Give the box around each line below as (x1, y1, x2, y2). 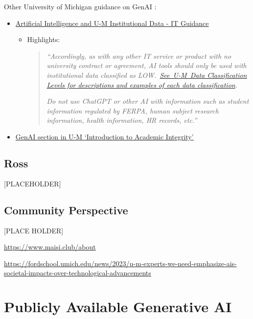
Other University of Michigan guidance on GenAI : (4, 1, 157, 11)
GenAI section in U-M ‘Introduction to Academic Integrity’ (15, 131, 194, 141)
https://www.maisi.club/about (4, 242, 96, 252)
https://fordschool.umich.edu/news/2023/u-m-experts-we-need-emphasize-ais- (4, 258, 237, 268)
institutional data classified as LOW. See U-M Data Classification (46, 69, 247, 80)
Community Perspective (4, 202, 128, 217)
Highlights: (27, 34, 60, 45)
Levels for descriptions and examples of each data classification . (46, 79, 237, 90)
